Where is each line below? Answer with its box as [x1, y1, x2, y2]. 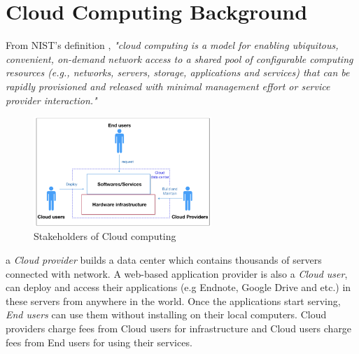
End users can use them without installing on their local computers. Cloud [6, 307, 327, 322]
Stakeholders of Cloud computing [34, 229, 176, 243]
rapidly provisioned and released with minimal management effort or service [6, 78, 330, 93]
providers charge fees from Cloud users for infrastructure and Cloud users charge [6, 320, 352, 335]
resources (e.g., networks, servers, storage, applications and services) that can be [6, 65, 350, 80]
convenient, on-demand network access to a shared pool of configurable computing [6, 51, 353, 66]
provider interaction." [6, 92, 97, 107]
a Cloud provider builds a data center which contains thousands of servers [6, 253, 322, 267]
